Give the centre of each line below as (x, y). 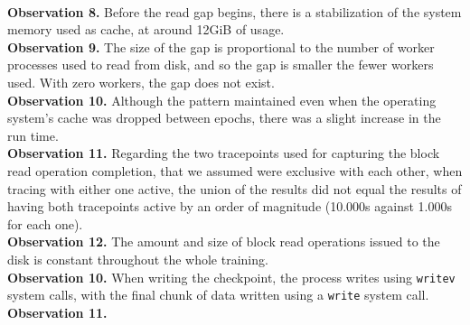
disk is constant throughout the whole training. (138, 259)
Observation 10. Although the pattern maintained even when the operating (222, 100)
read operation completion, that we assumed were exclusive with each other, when (235, 170)
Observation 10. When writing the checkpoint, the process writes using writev (231, 277)
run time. (33, 135)
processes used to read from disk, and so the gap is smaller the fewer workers (221, 65)
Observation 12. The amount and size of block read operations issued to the (224, 241)
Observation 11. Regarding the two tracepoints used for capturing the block (224, 153)
